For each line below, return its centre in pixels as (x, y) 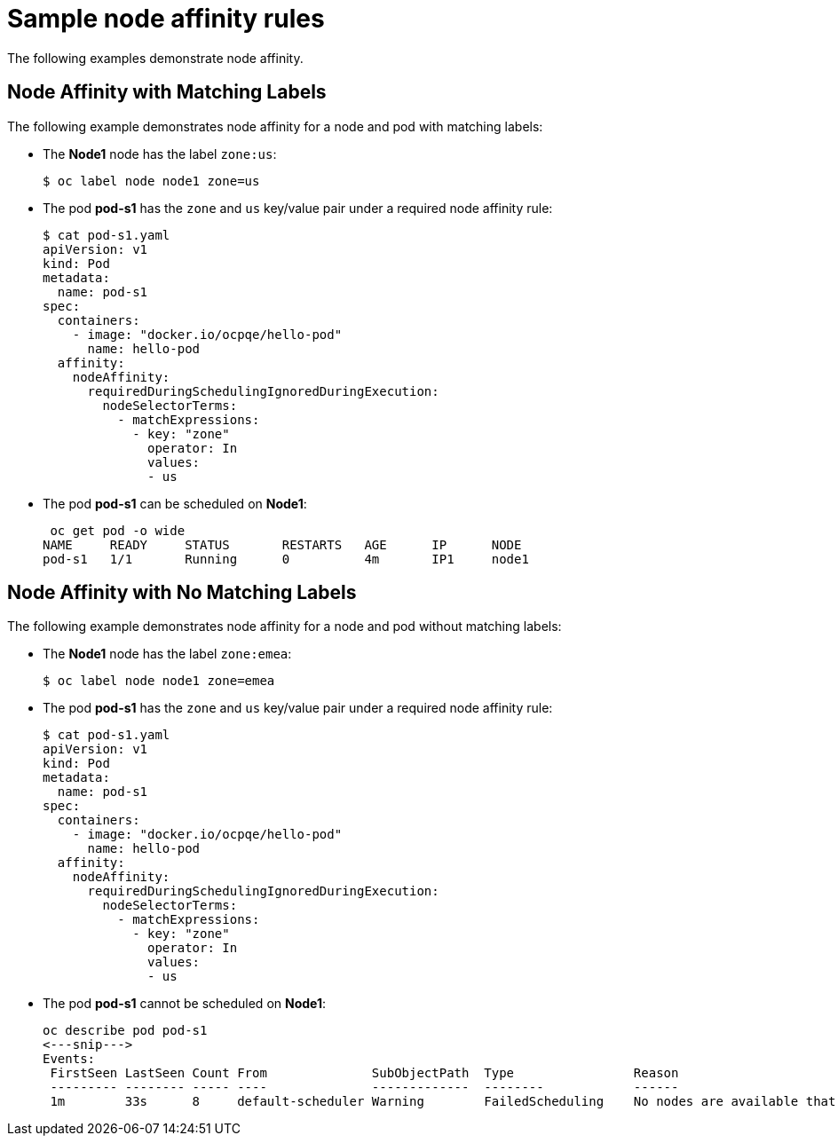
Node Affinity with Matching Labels (167, 92)
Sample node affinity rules (166, 19)
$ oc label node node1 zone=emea (159, 681)
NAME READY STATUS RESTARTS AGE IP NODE (282, 544)
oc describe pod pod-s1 (125, 1031)
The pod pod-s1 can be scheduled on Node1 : (175, 503)
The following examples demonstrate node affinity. (155, 58)
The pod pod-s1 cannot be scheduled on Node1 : (185, 1004)
